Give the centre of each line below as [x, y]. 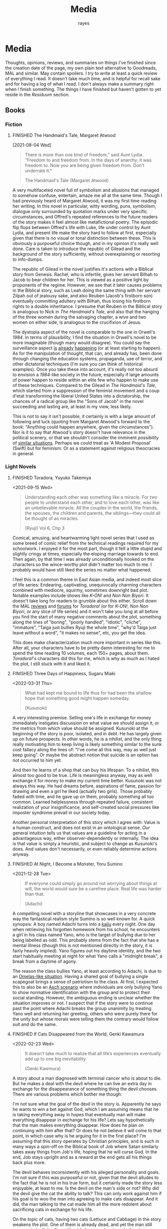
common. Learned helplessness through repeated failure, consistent [83, 802]
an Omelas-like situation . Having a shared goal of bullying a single [80, 976]
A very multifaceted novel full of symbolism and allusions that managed [86, 190]
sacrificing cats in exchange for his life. [53, 1209]
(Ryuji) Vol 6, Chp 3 [45, 528]
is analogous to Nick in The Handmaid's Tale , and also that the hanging [86, 312]
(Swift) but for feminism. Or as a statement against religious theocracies [86, 448]
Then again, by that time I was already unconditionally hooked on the [83, 559]
